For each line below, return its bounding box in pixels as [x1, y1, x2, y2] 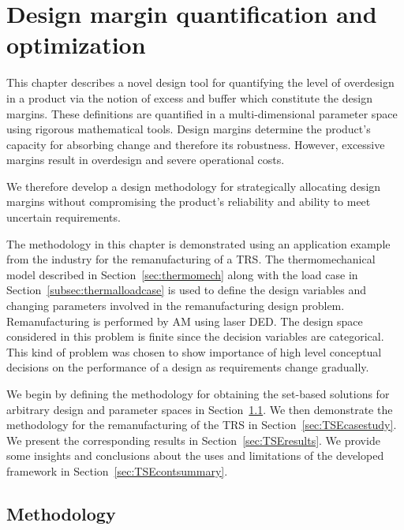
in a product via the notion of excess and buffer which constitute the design [6, 89, 372, 106]
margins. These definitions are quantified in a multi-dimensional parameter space [6, 105, 398, 121]
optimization [6, 28, 146, 61]
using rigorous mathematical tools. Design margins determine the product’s [6, 121, 371, 137]
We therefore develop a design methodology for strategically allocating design [6, 177, 381, 194]
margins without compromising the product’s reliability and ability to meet [6, 193, 371, 210]
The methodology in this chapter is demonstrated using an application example [6, 235, 391, 252]
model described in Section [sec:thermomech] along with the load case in [6, 266, 358, 282]
